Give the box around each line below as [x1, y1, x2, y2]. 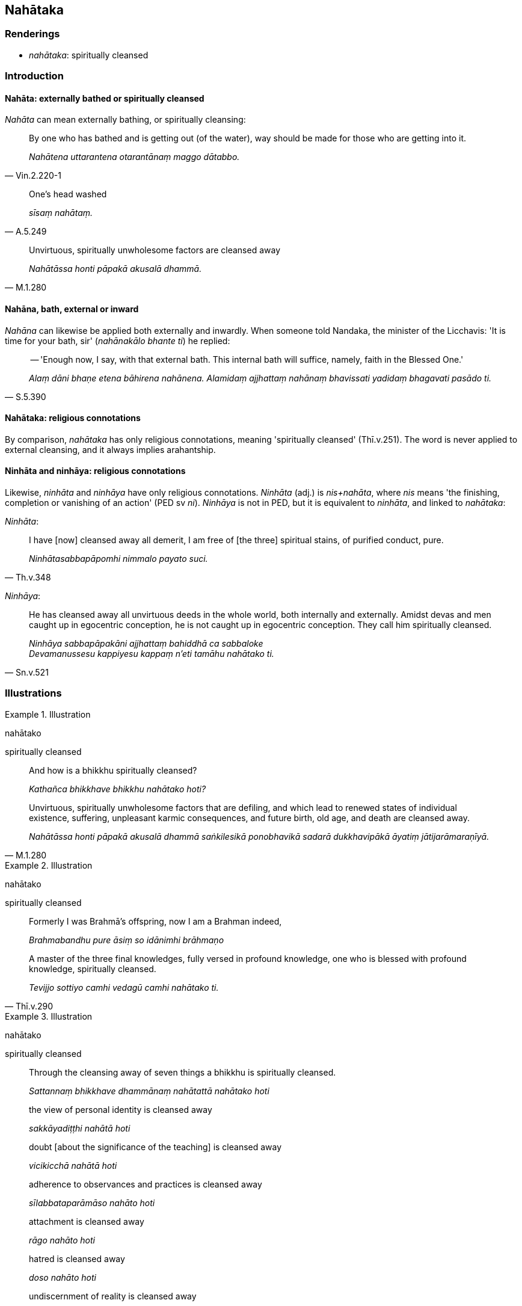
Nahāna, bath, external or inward [5, 304, 139, 314]
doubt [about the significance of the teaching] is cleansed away [29, 1141, 282, 1152]
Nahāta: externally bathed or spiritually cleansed [5, 93, 204, 103]
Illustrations [5, 687, 62, 700]
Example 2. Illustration [5, 860, 93, 870]
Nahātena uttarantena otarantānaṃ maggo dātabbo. [29, 152, 240, 162]
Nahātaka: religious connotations [5, 413, 141, 424]
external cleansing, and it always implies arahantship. [5, 444, 216, 455]
